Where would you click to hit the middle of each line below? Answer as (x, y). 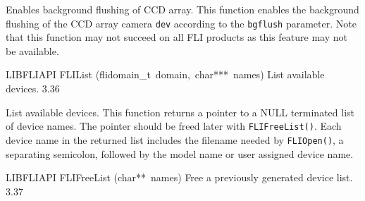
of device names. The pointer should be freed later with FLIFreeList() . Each (174, 126)
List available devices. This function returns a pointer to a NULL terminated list (180, 112)
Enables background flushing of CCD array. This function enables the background (182, 9)
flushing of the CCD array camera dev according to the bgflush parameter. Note (181, 23)
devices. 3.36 (33, 89)
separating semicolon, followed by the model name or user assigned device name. (180, 153)
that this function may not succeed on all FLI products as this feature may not (177, 37)
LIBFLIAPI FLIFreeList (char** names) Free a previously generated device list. (179, 177)
